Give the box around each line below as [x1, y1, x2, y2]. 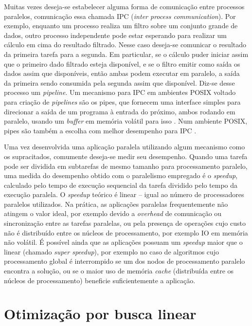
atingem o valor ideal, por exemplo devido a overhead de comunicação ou [4, 208, 222, 218]
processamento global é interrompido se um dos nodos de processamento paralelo [4, 256, 245, 266]
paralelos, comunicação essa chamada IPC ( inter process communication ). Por [4, 11, 236, 21]
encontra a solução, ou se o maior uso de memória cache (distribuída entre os [4, 266, 234, 276]
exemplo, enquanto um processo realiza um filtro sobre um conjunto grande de [4, 20, 238, 31]
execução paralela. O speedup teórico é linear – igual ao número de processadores [4, 189, 244, 199]
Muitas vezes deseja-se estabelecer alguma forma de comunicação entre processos [4, 1, 245, 11]
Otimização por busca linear [4, 304, 197, 324]
